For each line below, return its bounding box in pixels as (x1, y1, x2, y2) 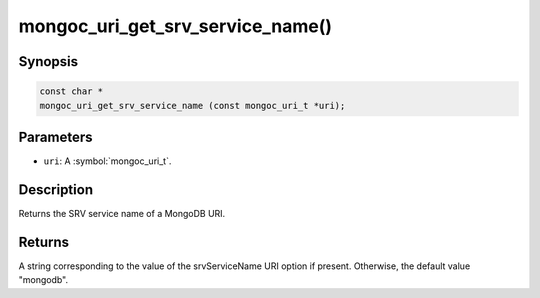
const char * (39, 86, 104, 97)
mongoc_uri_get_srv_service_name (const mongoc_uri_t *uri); (39, 100, 346, 111)
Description (18, 181, 94, 198)
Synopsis (18, 53, 79, 70)
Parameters (18, 128, 93, 145)
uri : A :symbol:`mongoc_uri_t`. (43, 155, 172, 167)
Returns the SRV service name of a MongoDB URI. (18, 207, 226, 219)
